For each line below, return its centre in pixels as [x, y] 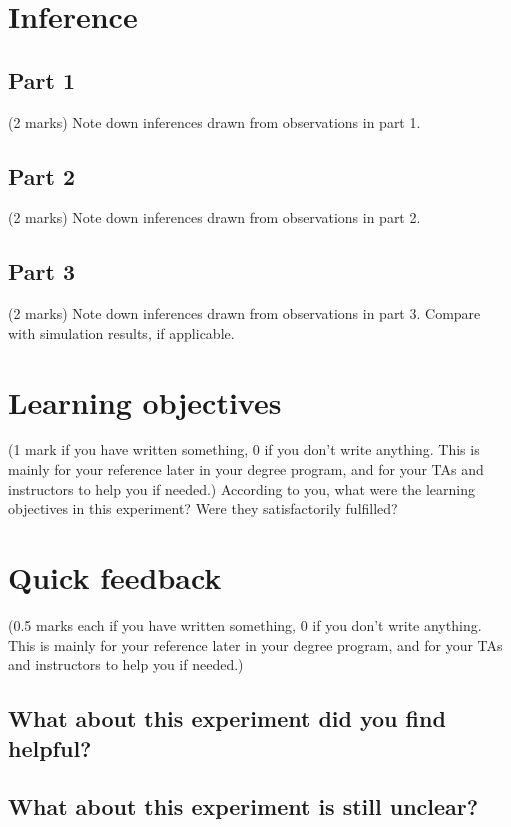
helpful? [50, 747]
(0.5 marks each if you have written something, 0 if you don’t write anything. [245, 624]
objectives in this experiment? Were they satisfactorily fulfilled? [203, 508]
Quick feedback [115, 577]
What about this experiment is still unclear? [243, 806]
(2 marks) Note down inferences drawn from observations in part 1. [214, 121]
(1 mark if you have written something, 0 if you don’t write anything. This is [244, 449]
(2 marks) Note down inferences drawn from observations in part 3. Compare [244, 313]
